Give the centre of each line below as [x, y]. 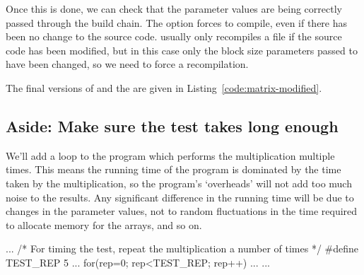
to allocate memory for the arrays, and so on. [104, 224]
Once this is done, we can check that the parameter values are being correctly [174, 8]
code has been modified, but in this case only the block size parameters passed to [182, 50]
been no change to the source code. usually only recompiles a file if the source [174, 36]
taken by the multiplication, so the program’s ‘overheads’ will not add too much [179, 183]
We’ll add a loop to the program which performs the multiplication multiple [170, 155]
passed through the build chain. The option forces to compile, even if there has [177, 22]
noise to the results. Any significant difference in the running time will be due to [180, 197]
